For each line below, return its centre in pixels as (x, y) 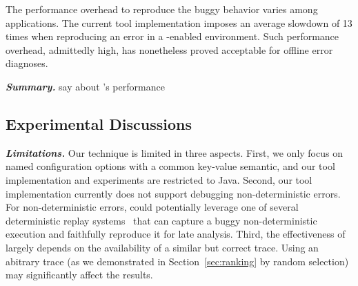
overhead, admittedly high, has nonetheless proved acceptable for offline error (169, 49)
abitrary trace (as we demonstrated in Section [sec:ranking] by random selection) (177, 261)
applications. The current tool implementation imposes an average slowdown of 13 (179, 22)
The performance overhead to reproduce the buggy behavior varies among (162, 9)
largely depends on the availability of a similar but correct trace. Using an (162, 247)
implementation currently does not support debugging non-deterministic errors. (173, 193)
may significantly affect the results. (79, 275)
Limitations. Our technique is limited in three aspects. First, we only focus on (174, 152)
